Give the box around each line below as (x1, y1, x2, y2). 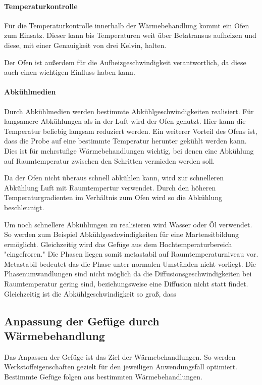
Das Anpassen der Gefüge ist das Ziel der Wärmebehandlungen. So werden (4, 351, 236, 362)
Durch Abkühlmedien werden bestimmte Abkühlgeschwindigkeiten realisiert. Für (4, 106, 254, 116)
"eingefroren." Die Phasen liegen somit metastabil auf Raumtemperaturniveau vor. (4, 249, 258, 259)
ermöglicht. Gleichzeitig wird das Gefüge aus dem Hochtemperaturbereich (4, 238, 232, 249)
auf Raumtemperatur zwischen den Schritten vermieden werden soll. (4, 155, 215, 166)
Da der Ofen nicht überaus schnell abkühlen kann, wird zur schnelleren (4, 172, 224, 183)
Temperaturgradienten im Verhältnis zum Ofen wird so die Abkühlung (4, 192, 223, 203)
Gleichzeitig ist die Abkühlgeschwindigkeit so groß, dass (4, 288, 176, 299)
